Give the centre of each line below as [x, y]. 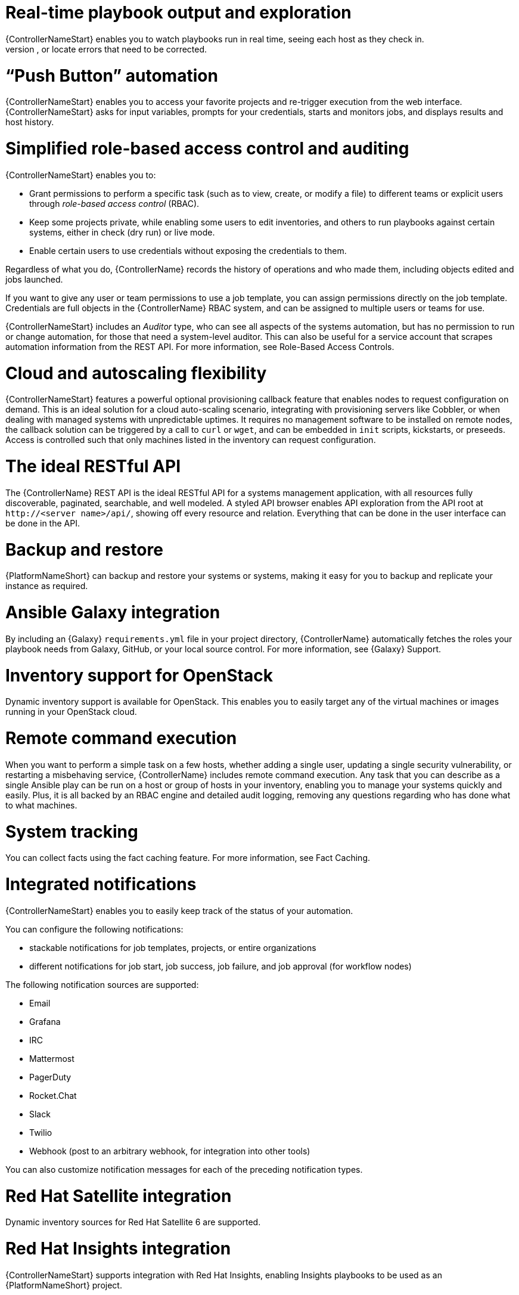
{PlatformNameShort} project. [64, 1285]
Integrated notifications [101, 884]
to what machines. [41, 805]
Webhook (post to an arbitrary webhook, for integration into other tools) [170, 1151]
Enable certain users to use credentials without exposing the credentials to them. [188, 250]
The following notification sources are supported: [102, 984]
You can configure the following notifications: [94, 929]
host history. [30, 122]
